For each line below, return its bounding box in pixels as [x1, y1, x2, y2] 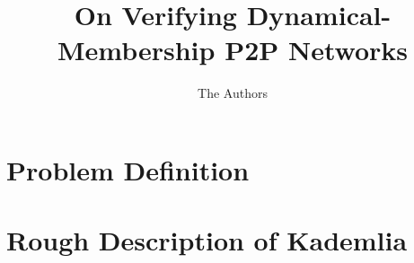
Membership [57, 31, 216, 68]
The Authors [198, 83, 268, 102]
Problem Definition [6, 151, 250, 188]
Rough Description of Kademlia [6, 222, 408, 259]
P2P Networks [225, 31, 409, 68]
